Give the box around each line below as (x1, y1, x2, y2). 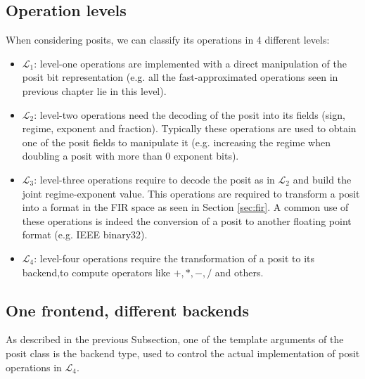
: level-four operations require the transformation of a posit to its (34, 250, 315, 265)
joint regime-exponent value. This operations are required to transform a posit (22, 186, 360, 200)
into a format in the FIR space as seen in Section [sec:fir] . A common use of (22, 200, 349, 214)
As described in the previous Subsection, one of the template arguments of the (6, 332, 344, 347)
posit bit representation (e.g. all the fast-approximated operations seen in (22, 70, 338, 84)
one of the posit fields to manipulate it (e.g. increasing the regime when (22, 134, 331, 149)
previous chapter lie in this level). (22, 83, 167, 98)
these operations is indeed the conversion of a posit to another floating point (22, 213, 352, 228)
